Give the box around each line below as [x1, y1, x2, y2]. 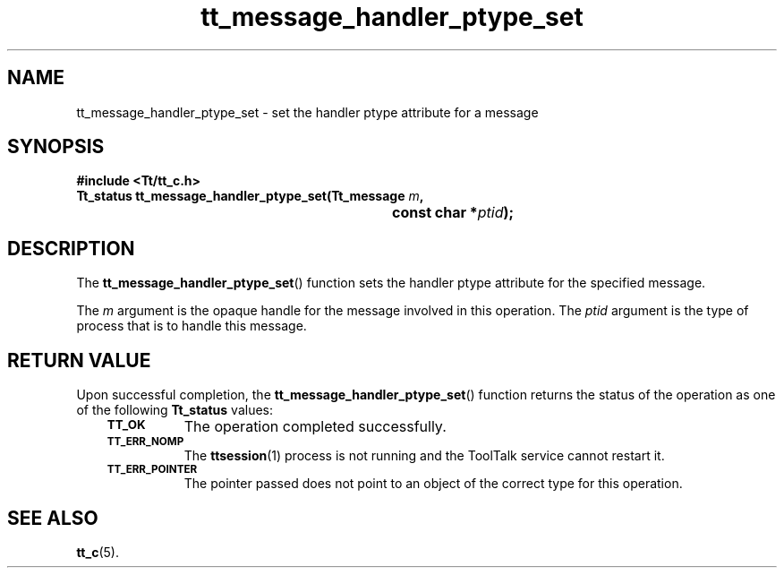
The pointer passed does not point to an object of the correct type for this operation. [183, 476, 683, 492]
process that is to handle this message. [76, 318, 307, 334]
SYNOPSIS [7, 135, 105, 159]
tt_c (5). [76, 544, 119, 560]
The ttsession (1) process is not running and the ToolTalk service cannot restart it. [183, 448, 665, 464]
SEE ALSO [7, 506, 98, 529]
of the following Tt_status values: [76, 402, 274, 418]
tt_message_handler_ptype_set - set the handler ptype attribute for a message [76, 104, 539, 120]
